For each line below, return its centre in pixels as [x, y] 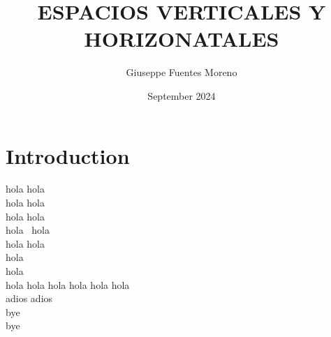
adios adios [29, 298]
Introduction [68, 155]
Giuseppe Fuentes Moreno [182, 72]
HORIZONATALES [182, 39]
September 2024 [182, 95]
